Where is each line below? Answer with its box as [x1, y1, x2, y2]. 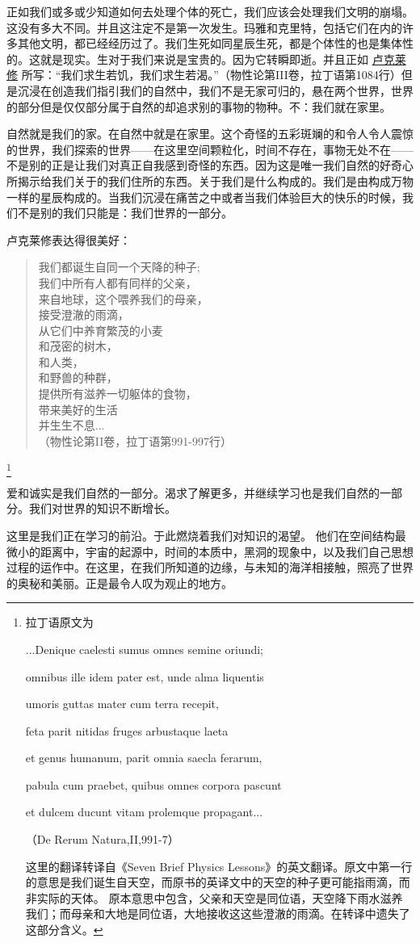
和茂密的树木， [38, 337, 118, 354]
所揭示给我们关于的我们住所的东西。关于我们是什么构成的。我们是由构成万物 [6, 172, 414, 189]
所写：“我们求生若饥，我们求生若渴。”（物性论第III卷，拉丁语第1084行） [21, 66, 401, 83]
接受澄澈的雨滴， [38, 306, 129, 323]
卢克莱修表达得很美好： [6, 231, 131, 248]
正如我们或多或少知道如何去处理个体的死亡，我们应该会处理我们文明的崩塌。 [6, 3, 414, 19]
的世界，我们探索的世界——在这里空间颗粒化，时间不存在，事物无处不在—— [6, 140, 414, 157]
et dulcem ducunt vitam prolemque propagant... [25, 803, 263, 820]
